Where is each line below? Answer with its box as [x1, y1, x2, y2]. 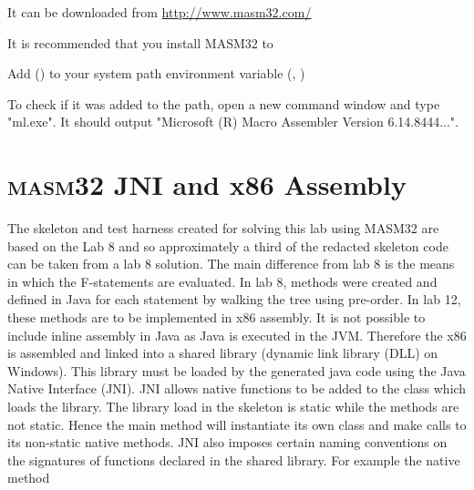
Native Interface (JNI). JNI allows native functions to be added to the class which [7, 379, 467, 398]
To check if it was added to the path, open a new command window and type [7, 94, 440, 113]
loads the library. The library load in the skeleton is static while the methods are [7, 397, 459, 416]
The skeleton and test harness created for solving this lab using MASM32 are [7, 219, 439, 238]
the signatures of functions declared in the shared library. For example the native [7, 450, 460, 469]
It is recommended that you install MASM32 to [7, 33, 273, 52]
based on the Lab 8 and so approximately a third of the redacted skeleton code [7, 236, 448, 255]
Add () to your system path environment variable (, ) [7, 64, 305, 83]
